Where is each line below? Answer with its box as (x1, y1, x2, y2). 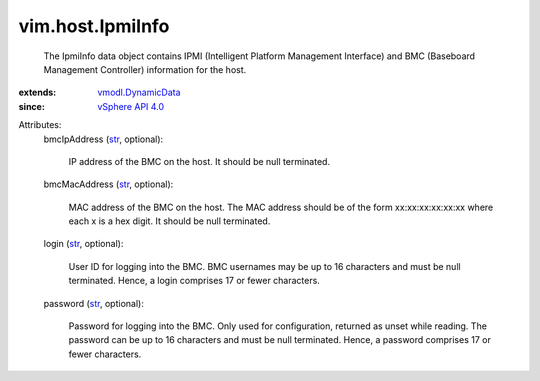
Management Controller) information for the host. (43, 63, 247, 75)
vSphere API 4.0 (97, 100, 165, 112)
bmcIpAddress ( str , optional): (43, 133, 164, 145)
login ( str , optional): (43, 238, 124, 250)
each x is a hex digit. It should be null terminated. (68, 215, 271, 227)
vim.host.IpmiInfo (18, 15, 170, 37)
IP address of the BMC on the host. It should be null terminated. (68, 155, 330, 167)
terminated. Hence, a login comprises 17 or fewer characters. (68, 275, 320, 287)
